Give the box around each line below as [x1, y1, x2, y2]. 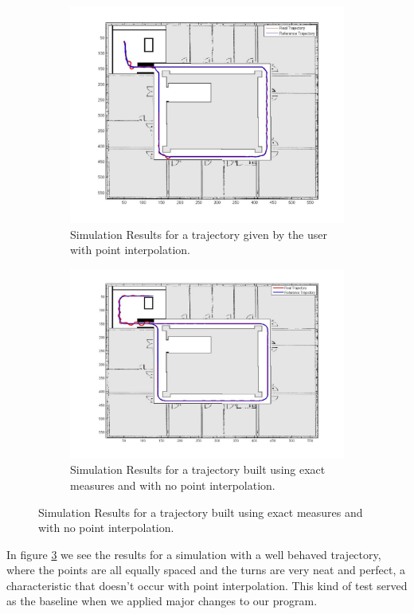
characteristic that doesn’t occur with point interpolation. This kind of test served [6, 577, 408, 593]
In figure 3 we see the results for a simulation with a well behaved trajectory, [6, 546, 381, 562]
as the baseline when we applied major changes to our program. [6, 592, 318, 609]
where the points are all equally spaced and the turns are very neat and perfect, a [6, 561, 405, 578]
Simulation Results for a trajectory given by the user [70, 225, 327, 242]
